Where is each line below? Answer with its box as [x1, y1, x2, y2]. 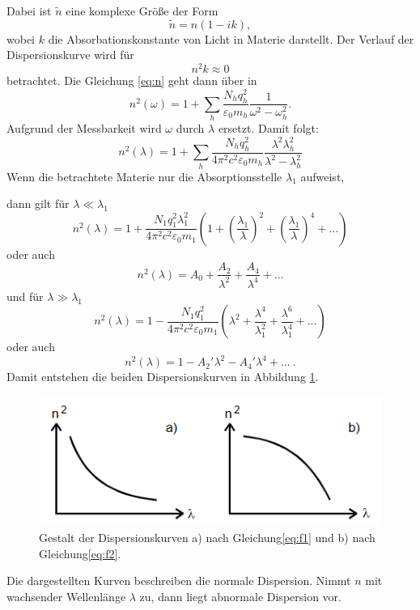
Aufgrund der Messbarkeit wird [6, 120, 162, 137]
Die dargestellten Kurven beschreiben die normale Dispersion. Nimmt [6, 572, 351, 589]
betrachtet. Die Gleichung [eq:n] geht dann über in [6, 72, 257, 89]
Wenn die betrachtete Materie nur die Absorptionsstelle [6, 167, 282, 184]
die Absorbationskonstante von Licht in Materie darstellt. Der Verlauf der [48, 30, 414, 47]
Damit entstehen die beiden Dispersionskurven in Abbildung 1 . [6, 368, 319, 385]
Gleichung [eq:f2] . [39, 544, 121, 561]
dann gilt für [6, 195, 70, 212]
